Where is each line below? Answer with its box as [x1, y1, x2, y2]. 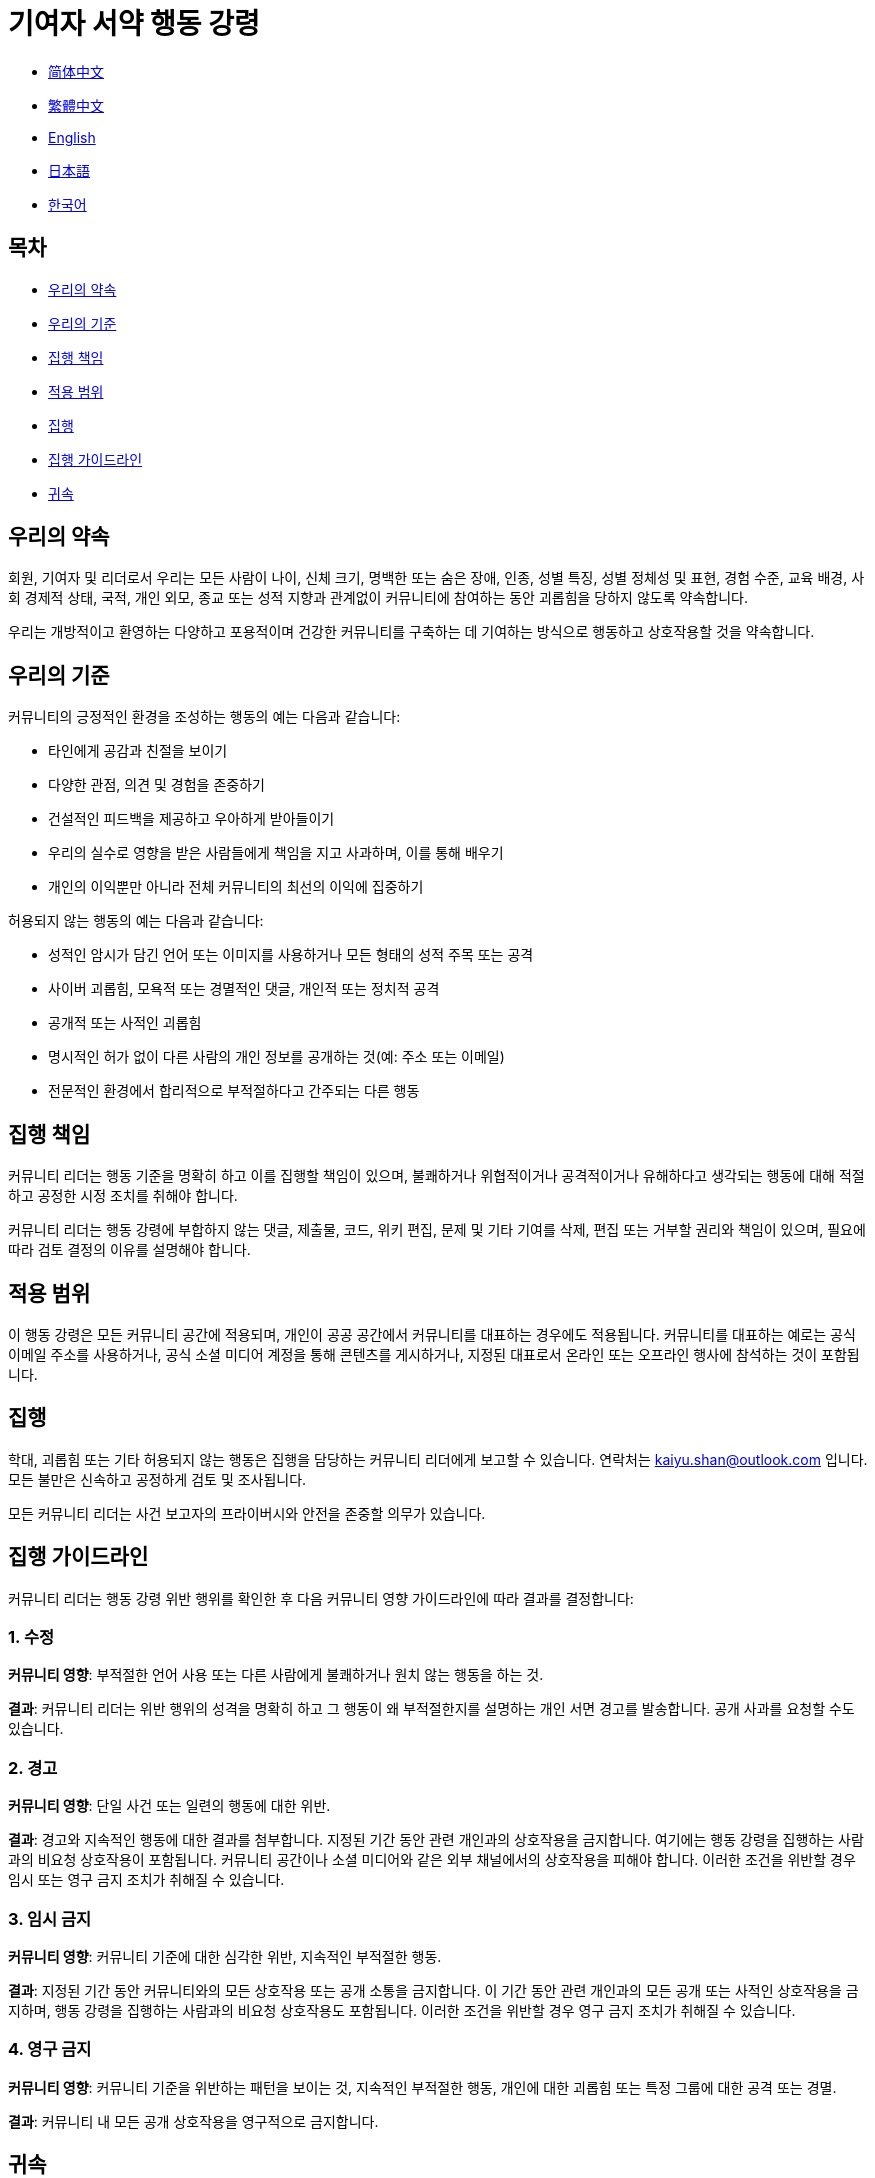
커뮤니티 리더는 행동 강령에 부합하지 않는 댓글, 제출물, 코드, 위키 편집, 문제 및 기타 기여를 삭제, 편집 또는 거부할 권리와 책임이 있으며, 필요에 [8, 1221, 866, 1239]
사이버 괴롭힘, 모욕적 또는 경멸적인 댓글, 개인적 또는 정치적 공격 [48, 980, 440, 998]
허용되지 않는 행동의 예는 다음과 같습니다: [8, 912, 264, 930]
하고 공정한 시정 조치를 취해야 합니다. [8, 1187, 238, 1205]
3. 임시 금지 [8, 1908, 92, 1929]
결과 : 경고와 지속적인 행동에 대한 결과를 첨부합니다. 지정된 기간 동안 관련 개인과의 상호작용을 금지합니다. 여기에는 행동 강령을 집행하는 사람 [8, 1831, 864, 1849]
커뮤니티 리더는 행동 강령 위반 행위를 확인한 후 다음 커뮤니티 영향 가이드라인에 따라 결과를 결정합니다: [8, 1589, 634, 1607]
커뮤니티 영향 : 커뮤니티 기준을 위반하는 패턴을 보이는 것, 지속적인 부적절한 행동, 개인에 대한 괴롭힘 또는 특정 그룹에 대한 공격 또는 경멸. [8, 2078, 837, 2096]
